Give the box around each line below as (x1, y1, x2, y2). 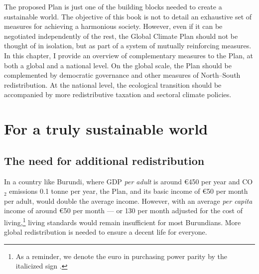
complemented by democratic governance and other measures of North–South (4, 70, 241, 80)
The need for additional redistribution (4, 152, 205, 168)
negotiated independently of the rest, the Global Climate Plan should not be (4, 30, 238, 41)
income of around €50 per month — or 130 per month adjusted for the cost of (4, 205, 243, 216)
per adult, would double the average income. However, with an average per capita (4, 195, 253, 206)
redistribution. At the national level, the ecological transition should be (4, 79, 222, 90)
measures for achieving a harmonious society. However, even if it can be (4, 21, 223, 31)
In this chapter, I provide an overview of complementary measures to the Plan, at (4, 50, 253, 60)
